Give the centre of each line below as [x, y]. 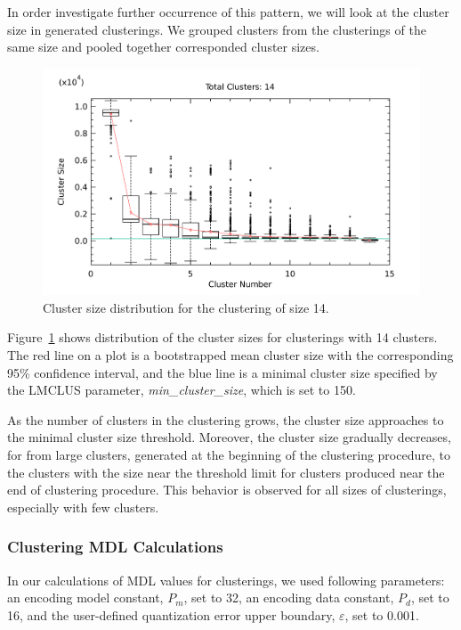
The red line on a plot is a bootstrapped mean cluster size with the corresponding [230, 355]
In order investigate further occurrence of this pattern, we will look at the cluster [228, 12]
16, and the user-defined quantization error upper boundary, [171, 614]
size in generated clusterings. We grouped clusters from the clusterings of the [217, 29]
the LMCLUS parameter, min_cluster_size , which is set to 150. [182, 390]
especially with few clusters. [83, 507]
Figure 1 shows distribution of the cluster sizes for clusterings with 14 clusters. [222, 337]
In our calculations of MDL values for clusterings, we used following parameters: [226, 580]
